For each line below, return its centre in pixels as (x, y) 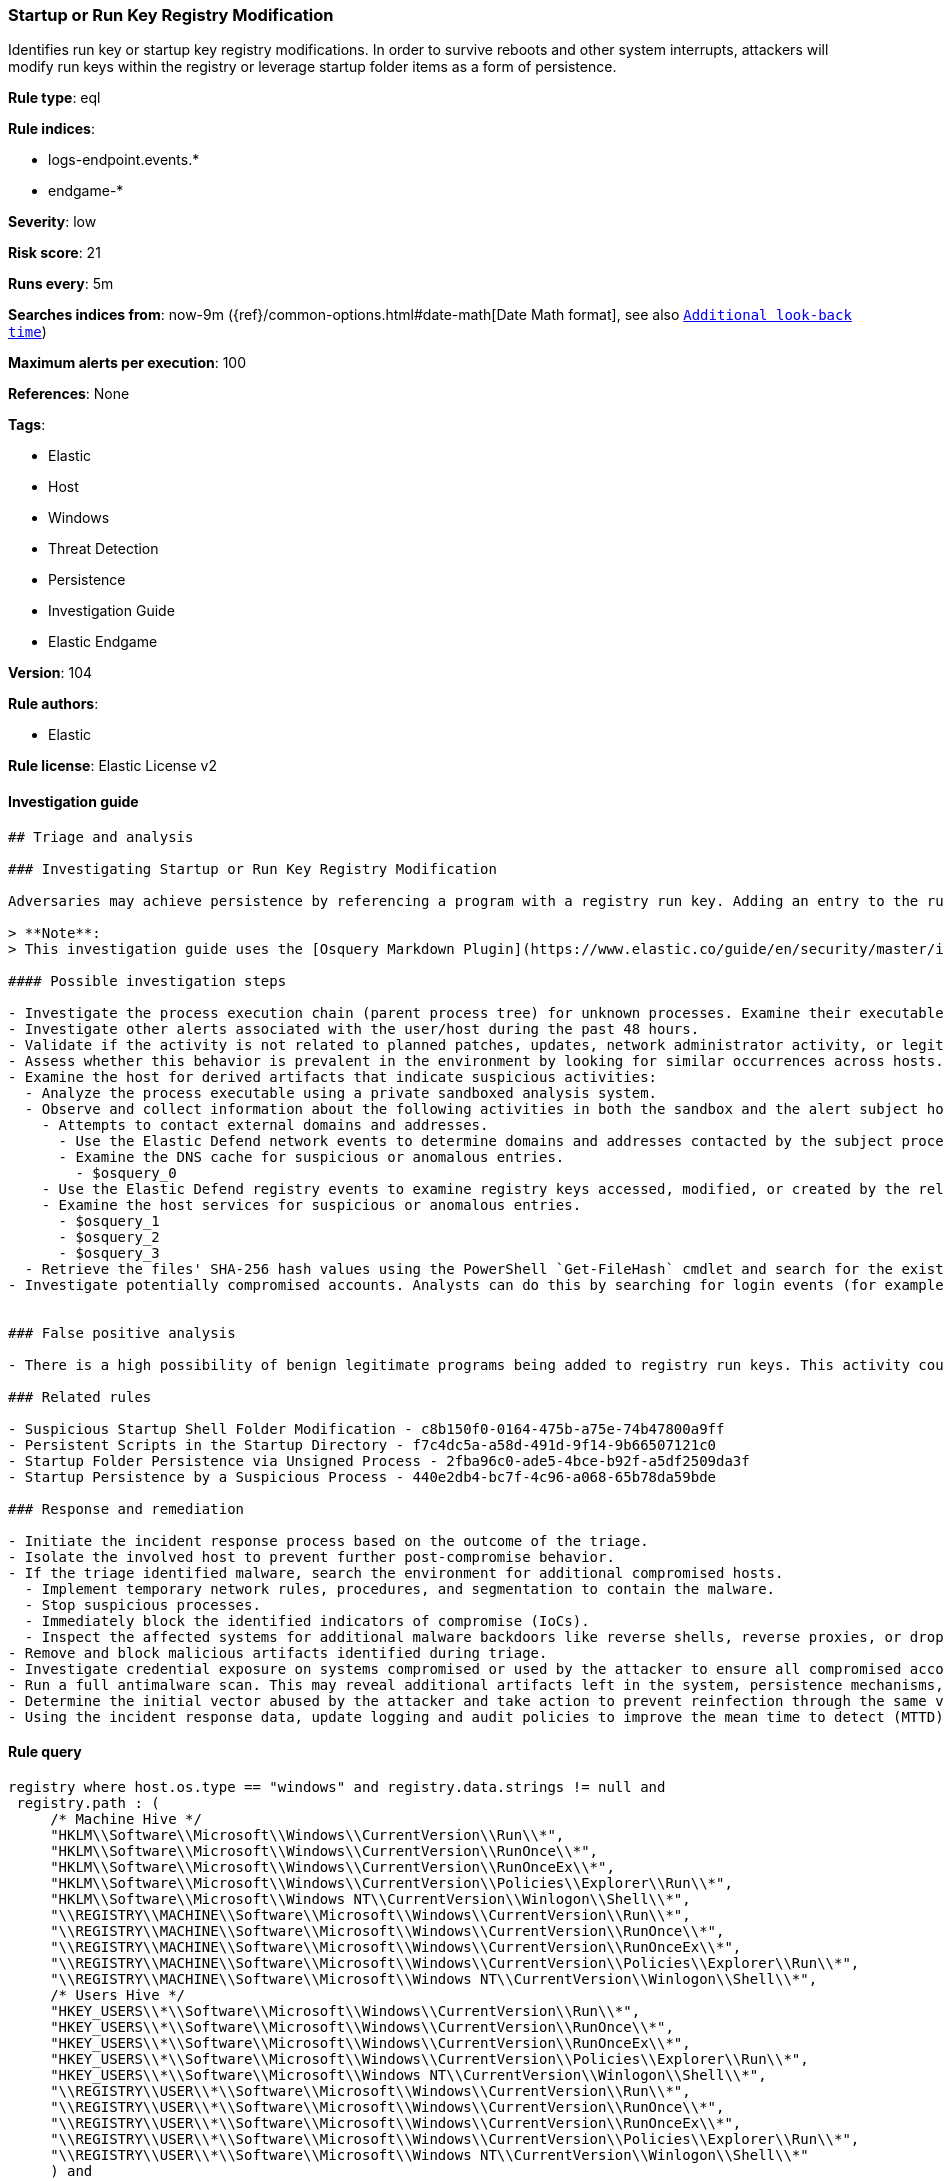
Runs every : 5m (61, 284)
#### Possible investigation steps (147, 980)
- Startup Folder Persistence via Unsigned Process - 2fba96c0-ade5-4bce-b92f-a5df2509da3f (379, 1460)
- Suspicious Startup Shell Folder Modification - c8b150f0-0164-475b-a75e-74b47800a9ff (366, 1428)
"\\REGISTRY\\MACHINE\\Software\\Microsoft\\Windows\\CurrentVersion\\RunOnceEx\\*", (396, 1946)
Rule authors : (53, 704)
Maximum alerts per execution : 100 (127, 363)
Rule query (45, 1752)
